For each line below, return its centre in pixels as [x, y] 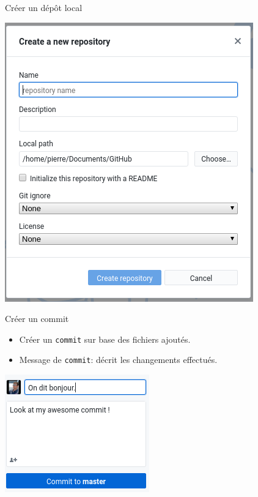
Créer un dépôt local [44, 7]
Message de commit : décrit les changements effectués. [118, 360]
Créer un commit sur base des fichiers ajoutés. [105, 339]
